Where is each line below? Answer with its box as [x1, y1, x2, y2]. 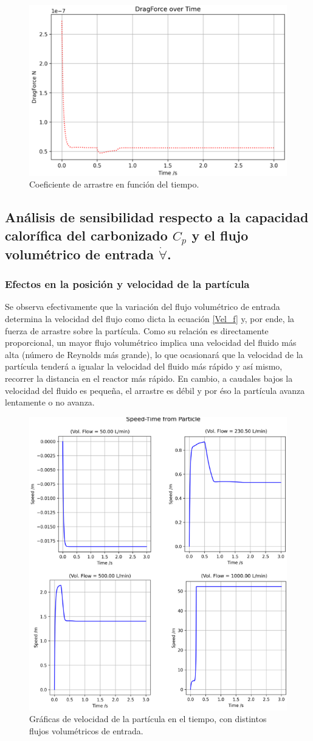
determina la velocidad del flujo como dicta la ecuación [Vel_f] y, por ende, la [5, 312, 295, 325]
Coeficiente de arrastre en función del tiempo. [29, 178, 199, 191]
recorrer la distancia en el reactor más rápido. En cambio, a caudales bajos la [5, 372, 293, 385]
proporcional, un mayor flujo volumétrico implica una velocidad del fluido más [5, 336, 297, 349]
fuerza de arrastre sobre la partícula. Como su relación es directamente [5, 324, 269, 337]
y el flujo [191, 225, 249, 244]
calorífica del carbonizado [5, 225, 168, 244]
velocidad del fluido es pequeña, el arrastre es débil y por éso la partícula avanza [5, 384, 305, 396]
